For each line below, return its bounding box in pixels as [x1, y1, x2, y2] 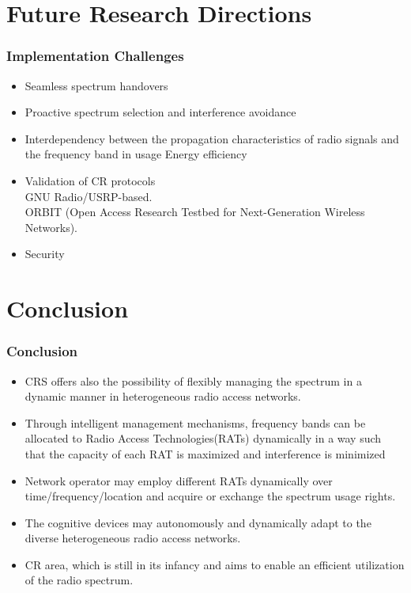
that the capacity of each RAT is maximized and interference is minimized [25, 445, 386, 462]
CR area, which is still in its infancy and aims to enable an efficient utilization [25, 556, 405, 572]
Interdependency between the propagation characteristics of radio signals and [25, 130, 399, 146]
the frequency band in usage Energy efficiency [25, 146, 247, 162]
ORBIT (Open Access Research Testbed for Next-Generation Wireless [25, 203, 365, 220]
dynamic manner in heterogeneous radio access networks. [25, 388, 301, 405]
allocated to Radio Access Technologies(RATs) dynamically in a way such [25, 430, 382, 447]
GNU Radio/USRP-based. [25, 188, 153, 204]
